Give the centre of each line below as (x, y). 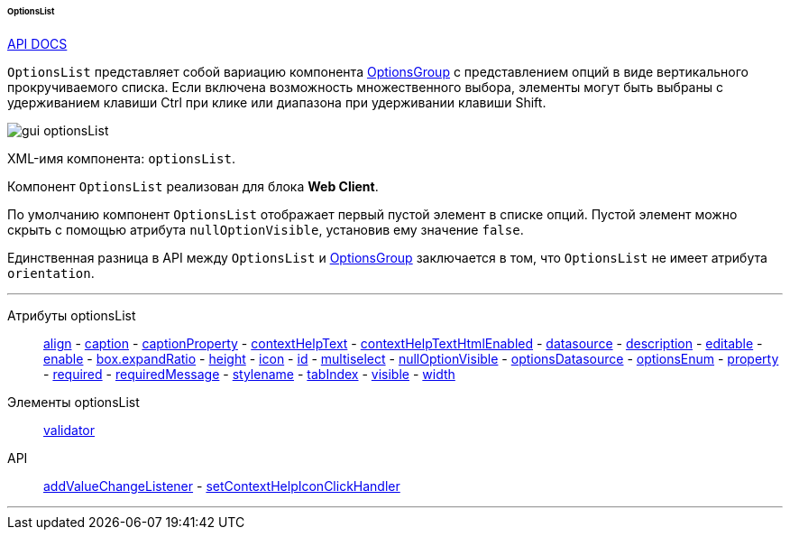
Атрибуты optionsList (72, 315)
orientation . (51, 273)
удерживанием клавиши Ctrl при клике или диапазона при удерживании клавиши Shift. (277, 102)
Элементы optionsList (73, 402)
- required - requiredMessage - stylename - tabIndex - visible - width (249, 374)
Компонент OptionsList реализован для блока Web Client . (193, 186)
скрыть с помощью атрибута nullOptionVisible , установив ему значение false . (266, 229)
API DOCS (37, 43)
